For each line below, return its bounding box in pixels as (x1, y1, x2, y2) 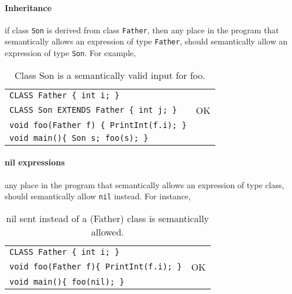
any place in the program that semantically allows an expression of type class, (5, 178, 284, 191)
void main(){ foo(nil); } (9, 276, 125, 286)
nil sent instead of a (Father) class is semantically (6, 211, 209, 225)
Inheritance (5, 1, 52, 13)
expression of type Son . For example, (5, 47, 136, 59)
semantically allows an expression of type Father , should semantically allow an (5, 35, 288, 47)
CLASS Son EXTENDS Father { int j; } (9, 105, 177, 115)
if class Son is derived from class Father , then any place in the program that (5, 23, 279, 36)
